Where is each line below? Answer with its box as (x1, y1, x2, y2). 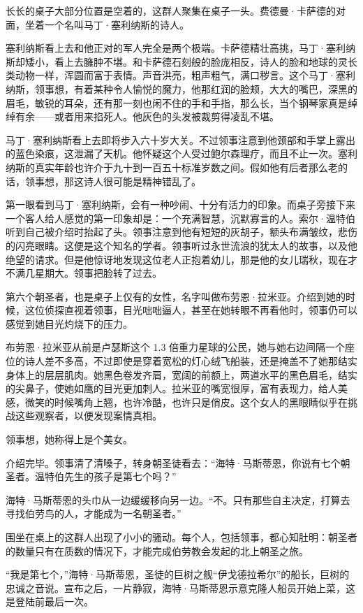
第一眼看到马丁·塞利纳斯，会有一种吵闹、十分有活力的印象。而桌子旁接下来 (6, 197, 355, 212)
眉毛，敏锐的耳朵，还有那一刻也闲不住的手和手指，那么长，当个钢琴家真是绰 (6, 95, 357, 110)
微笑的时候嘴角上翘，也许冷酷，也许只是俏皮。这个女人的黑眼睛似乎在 (24, 394, 348, 409)
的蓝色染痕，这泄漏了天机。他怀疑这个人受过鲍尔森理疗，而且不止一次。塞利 (6, 146, 357, 161)
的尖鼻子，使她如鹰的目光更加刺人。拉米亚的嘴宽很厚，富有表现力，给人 (6, 381, 338, 396)
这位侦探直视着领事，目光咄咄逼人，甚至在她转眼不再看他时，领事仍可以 (24, 303, 357, 317)
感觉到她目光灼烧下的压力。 (6, 316, 133, 331)
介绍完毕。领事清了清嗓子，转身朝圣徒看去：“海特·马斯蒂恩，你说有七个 (6, 455, 341, 470)
